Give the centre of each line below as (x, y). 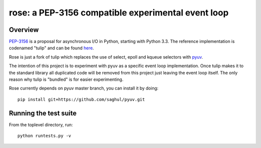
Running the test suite (43, 113)
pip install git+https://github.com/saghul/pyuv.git (81, 99)
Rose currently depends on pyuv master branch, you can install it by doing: (84, 88)
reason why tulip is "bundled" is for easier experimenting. (66, 79)
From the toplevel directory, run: (41, 125)
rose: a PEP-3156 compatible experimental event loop (119, 13)
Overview (24, 30)
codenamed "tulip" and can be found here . (51, 48)
